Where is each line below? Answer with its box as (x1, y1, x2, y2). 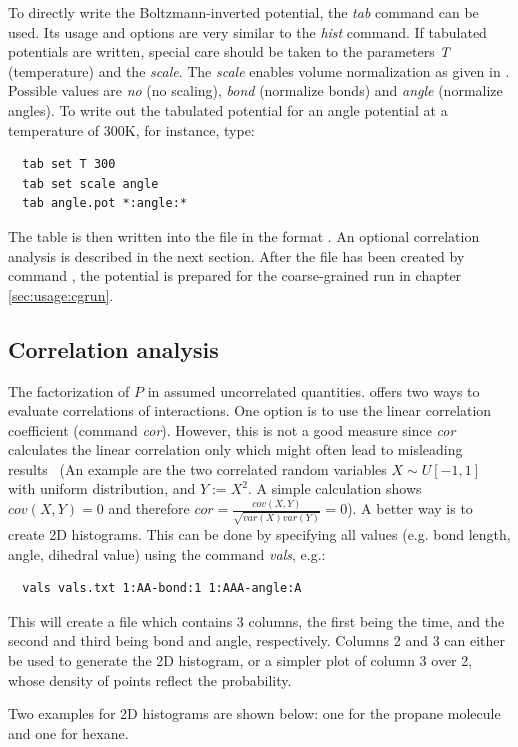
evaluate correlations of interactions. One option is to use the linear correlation (8, 400, 492, 421)
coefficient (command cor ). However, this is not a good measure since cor (8, 419, 456, 440)
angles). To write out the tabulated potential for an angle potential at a (8, 99, 448, 120)
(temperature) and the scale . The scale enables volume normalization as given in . (8, 60, 510, 81)
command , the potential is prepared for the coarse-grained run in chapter (8, 265, 462, 286)
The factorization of (8, 380, 130, 401)
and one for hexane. (8, 722, 129, 743)
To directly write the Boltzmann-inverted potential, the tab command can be (8, 2, 479, 22)
